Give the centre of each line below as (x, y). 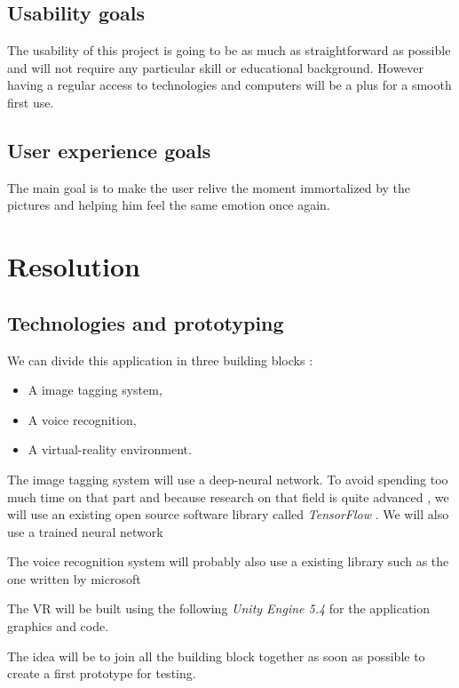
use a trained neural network (85, 531)
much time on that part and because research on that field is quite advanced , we (228, 496)
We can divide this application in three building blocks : (160, 360)
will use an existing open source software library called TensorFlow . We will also (228, 514)
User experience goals (109, 150)
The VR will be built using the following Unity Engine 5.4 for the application (219, 608)
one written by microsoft (74, 578)
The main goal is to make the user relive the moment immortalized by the (209, 187)
